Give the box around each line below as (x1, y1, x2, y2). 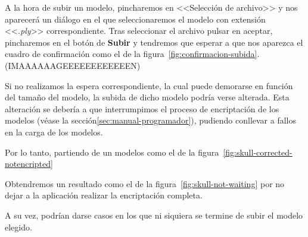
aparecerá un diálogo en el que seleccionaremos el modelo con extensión (5, 12, 266, 25)
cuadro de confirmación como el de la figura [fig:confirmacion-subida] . (5, 48, 260, 60)
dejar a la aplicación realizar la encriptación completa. (5, 189, 203, 201)
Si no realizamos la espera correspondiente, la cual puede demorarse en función (5, 79, 293, 91)
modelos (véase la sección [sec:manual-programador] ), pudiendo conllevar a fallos (5, 114, 296, 127)
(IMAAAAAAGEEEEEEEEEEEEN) (5, 59, 141, 71)
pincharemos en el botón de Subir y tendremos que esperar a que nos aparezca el (5, 36, 303, 48)
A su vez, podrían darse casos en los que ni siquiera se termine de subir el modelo (5, 208, 303, 221)
